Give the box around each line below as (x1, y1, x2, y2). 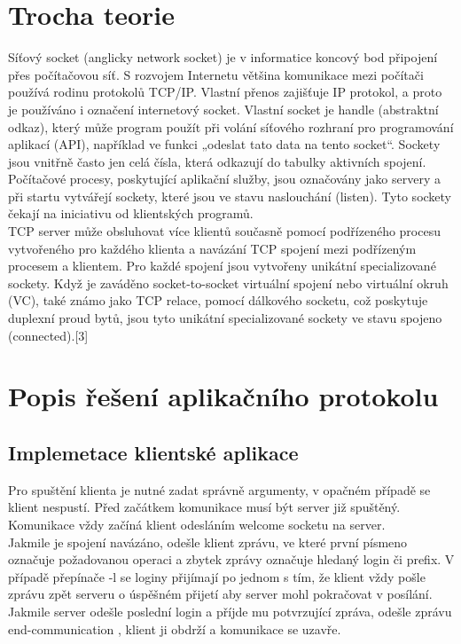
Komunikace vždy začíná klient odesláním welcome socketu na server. (8, 514, 386, 533)
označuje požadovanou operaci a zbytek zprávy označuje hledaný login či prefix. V (8, 550, 455, 569)
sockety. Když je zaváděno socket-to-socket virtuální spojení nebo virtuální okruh (8, 273, 449, 292)
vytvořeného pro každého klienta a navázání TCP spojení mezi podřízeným (8, 239, 417, 257)
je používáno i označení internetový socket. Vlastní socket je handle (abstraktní (8, 99, 439, 118)
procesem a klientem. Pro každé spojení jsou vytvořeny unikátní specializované (8, 256, 436, 275)
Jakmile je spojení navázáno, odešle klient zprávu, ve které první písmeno (8, 532, 408, 551)
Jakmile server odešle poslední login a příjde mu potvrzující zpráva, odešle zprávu (8, 601, 452, 620)
